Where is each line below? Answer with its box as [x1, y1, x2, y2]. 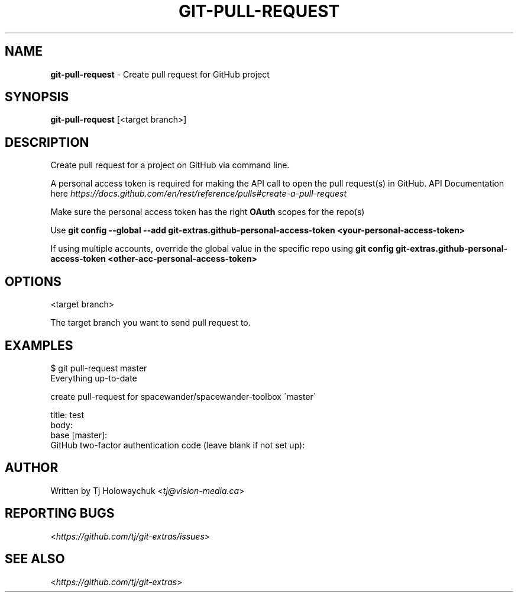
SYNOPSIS [5, 89, 69, 105]
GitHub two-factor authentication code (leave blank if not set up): [50, 439, 305, 450]
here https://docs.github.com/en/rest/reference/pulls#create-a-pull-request [50, 188, 347, 199]
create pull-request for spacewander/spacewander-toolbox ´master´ [50, 391, 316, 402]
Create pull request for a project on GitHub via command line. [50, 160, 290, 171]
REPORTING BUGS [5, 506, 115, 521]
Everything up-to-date [50, 373, 137, 383]
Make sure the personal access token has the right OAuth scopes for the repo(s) [50, 207, 365, 217]
